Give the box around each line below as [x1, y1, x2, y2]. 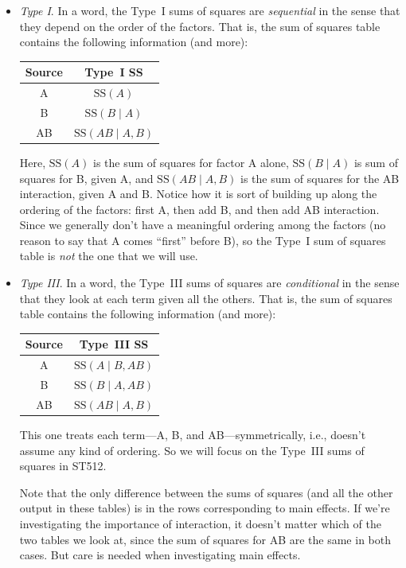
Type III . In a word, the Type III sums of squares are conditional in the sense [19, 274, 400, 291]
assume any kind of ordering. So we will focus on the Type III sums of [19, 442, 365, 458]
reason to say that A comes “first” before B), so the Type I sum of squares [19, 231, 386, 248]
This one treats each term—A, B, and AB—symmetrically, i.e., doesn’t [19, 426, 366, 442]
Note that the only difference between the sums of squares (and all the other [19, 484, 393, 500]
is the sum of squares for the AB [240, 169, 400, 186]
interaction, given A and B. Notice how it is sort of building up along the [19, 185, 377, 202]
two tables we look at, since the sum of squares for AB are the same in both [19, 531, 391, 547]
